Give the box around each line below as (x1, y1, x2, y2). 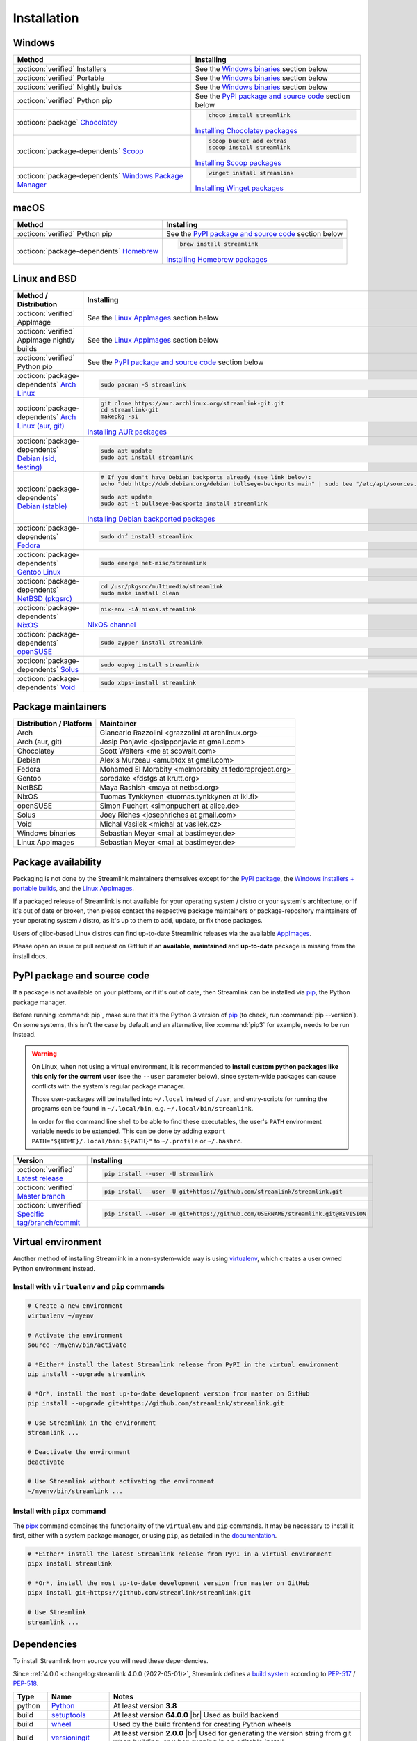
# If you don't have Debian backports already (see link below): (100, 474, 312, 481)
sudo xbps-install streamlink (100, 679, 197, 687)
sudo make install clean (100, 589, 179, 597)
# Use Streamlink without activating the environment (27, 1477, 215, 1485)
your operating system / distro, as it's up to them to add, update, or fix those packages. (13, 916, 263, 925)
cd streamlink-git (100, 406, 159, 414)
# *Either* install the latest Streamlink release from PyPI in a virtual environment (27, 1549, 332, 1558)
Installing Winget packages (195, 183, 284, 193)
